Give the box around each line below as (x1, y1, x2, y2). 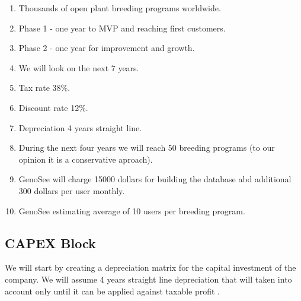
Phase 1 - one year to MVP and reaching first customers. (18, 21, 226, 34)
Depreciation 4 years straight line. (18, 121, 142, 134)
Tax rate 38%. (18, 81, 71, 94)
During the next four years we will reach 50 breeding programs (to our (18, 141, 275, 154)
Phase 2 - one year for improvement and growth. (18, 42, 195, 54)
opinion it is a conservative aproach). (18, 153, 153, 165)
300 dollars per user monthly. (18, 184, 125, 197)
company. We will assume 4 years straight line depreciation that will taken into (5, 273, 292, 285)
